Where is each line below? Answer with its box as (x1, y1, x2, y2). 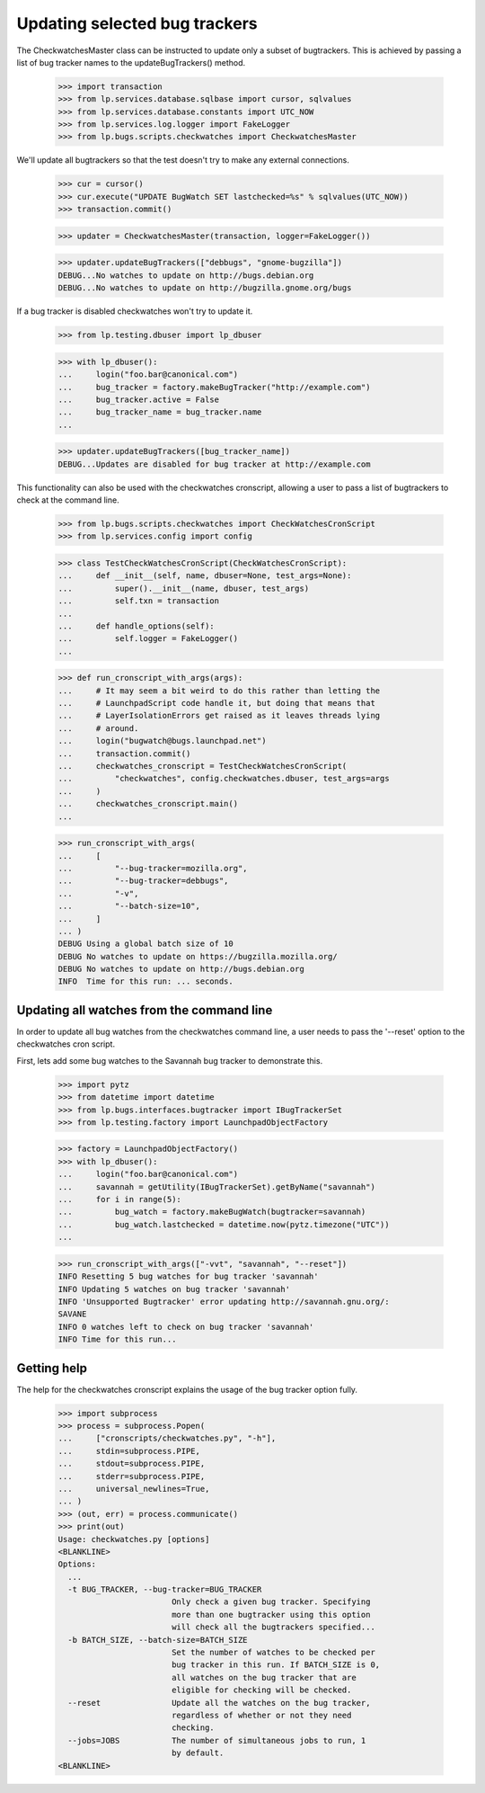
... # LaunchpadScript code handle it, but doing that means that (57, 698, 376, 709)
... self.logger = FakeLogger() (57, 634, 238, 644)
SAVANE (57, 1309, 87, 1319)
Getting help (16, 1360, 87, 1376)
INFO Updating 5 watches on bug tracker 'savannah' (57, 1284, 291, 1294)
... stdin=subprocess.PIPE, (57, 1446, 201, 1456)
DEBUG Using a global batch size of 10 (57, 939, 234, 949)
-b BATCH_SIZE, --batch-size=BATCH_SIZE (67, 1635, 248, 1645)
